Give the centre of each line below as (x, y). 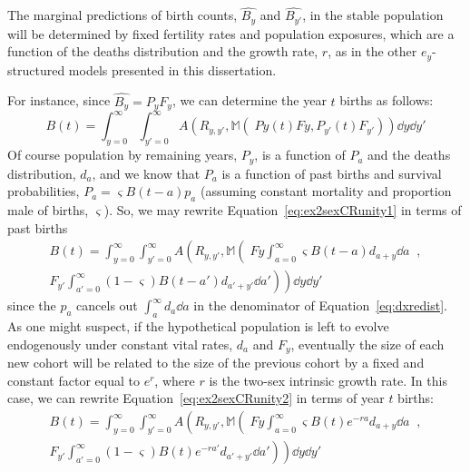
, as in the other (372, 51)
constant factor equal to (73, 380)
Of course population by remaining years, (122, 155)
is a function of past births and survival (332, 173)
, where (175, 380)
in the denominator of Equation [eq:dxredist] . (321, 305)
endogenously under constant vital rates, (120, 344)
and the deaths (409, 155)
